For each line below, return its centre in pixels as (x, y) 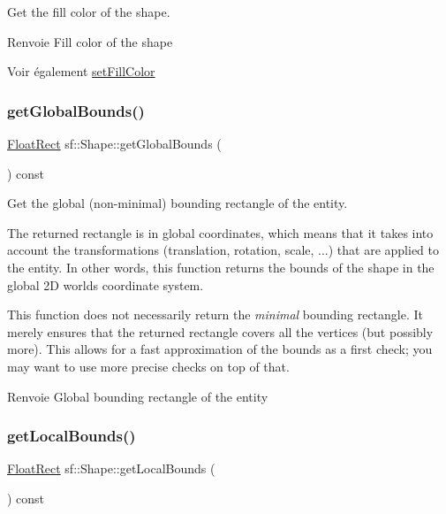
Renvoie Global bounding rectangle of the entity (138, 396)
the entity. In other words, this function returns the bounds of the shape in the (221, 267)
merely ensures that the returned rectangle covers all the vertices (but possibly (220, 331)
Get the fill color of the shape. (89, 12)
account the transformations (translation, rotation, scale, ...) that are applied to (223, 250)
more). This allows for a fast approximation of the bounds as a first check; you (220, 349)
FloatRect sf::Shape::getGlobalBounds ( (114, 143)
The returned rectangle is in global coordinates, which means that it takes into (220, 232)
